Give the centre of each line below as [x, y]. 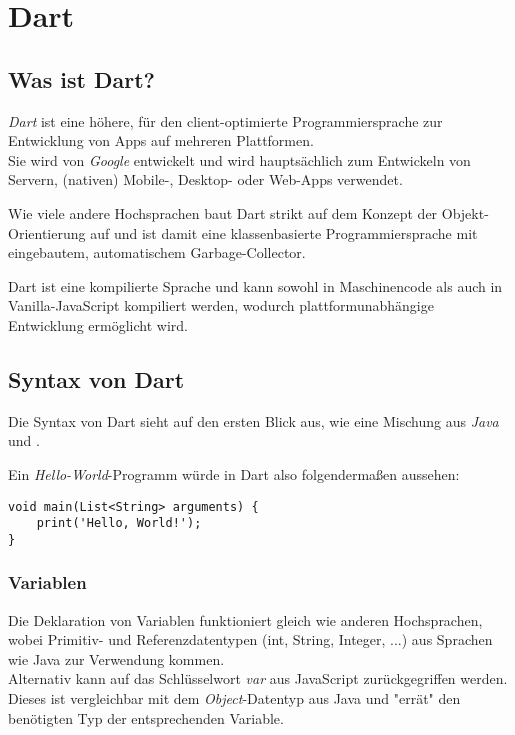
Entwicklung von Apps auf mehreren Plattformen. [161, 140]
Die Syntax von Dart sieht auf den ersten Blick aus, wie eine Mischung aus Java [253, 420]
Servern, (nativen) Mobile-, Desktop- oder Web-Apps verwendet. [205, 179]
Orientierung [47, 232]
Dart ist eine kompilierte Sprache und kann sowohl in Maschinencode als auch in [255, 285]
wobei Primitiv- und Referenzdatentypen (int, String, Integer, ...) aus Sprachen [250, 639]
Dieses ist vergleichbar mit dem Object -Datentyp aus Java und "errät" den [234, 698]
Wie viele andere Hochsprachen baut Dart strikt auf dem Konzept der [223, 212]
